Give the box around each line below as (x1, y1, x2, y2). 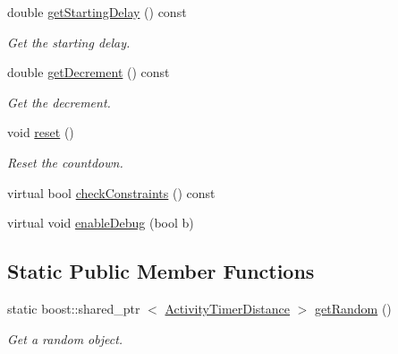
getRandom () (315, 298, 392, 317)
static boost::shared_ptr (7, 298, 140, 317)
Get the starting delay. (7, 32, 131, 51)
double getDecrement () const (7, 63, 170, 82)
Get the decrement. (7, 92, 111, 111)
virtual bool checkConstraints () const (7, 183, 216, 202)
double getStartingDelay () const (7, 3, 187, 21)
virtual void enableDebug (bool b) (7, 213, 194, 232)
